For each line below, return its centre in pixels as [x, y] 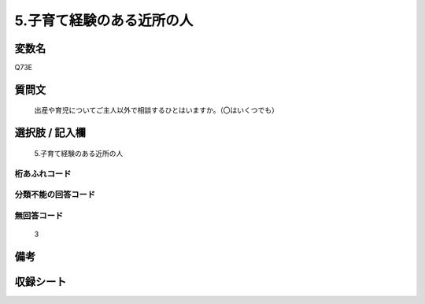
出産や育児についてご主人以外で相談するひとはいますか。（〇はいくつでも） [156, 110]
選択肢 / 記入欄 [50, 133]
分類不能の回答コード [55, 195]
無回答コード [39, 215]
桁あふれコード [43, 173]
